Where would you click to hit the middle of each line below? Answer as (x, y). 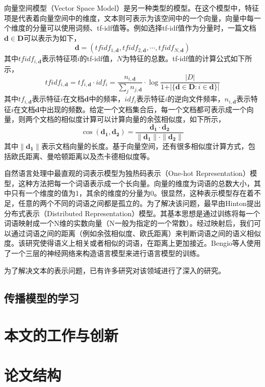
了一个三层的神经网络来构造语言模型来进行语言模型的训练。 (104, 253)
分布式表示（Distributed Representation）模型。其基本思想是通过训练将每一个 (132, 213)
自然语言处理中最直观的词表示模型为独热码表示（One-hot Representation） (127, 173)
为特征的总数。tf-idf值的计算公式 (177, 58)
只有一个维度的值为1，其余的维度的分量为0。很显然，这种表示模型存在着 (132, 193)
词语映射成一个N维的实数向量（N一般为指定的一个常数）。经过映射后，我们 (129, 223)
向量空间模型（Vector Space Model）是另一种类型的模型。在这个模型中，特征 (132, 8)
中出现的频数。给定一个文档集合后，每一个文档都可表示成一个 (143, 109)
